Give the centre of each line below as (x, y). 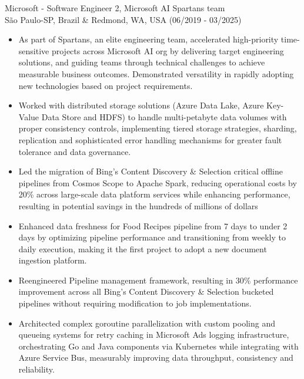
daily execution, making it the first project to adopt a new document (143, 248)
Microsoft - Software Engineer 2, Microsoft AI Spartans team (115, 8)
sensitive (34, 50)
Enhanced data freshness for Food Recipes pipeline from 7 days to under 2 (153, 225)
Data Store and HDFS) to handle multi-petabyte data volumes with (164, 116)
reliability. (36, 369)
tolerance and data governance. (75, 151)
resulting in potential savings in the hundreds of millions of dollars (138, 205)
